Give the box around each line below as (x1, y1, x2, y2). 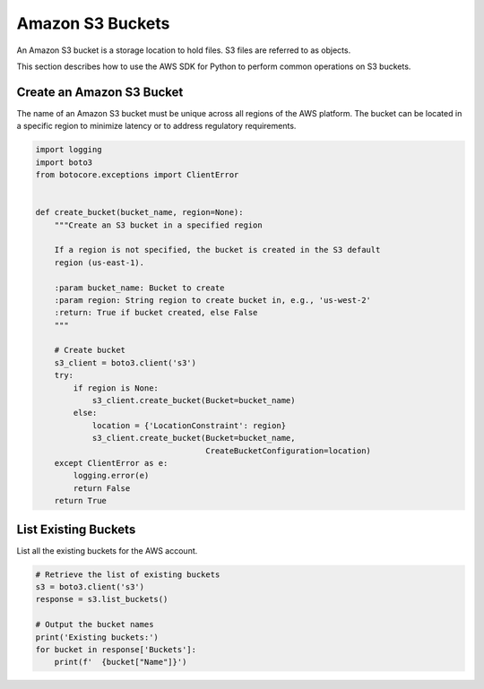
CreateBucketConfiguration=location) (205, 445, 372, 456)
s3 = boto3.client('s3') (35, 582, 145, 592)
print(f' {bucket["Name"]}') (54, 657, 187, 667)
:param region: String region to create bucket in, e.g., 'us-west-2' (54, 295, 372, 305)
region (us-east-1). (54, 257, 145, 268)
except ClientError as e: (54, 458, 169, 468)
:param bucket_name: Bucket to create (54, 282, 225, 293)
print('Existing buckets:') (35, 632, 159, 642)
